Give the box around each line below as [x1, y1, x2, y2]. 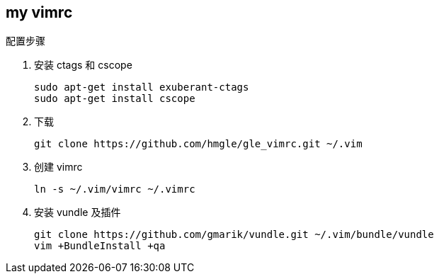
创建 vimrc [34, 161, 83, 173]
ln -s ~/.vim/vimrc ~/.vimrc [34, 183, 195, 195]
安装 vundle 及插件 [34, 206, 121, 219]
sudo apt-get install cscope [34, 93, 195, 105]
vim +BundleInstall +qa [34, 240, 166, 252]
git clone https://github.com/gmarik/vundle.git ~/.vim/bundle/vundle [34, 229, 434, 241]
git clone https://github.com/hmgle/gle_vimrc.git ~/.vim [34, 138, 363, 150]
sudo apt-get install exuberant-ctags [34, 81, 249, 93]
